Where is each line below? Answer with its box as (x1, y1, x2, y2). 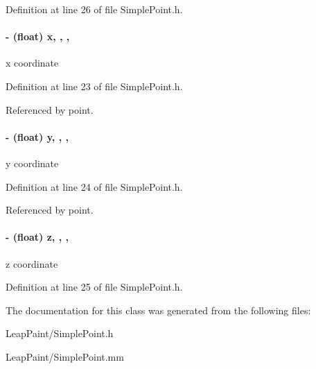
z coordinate (6, 256, 58, 271)
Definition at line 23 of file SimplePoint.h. (6, 78, 183, 93)
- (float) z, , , (6, 230, 69, 244)
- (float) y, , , (6, 129, 69, 144)
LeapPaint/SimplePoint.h (6, 326, 114, 341)
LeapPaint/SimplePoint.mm (6, 349, 124, 363)
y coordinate (6, 155, 59, 170)
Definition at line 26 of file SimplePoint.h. (6, 2, 183, 16)
